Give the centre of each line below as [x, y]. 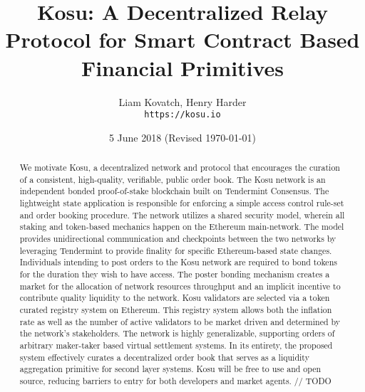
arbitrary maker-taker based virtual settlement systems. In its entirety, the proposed [176, 345]
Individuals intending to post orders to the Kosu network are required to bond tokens [178, 262]
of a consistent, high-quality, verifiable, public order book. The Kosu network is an [173, 179]
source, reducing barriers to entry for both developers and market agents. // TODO [175, 380]
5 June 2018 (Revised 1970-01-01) [182, 137]
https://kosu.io [182, 115]
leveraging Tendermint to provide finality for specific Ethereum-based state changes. [176, 250]
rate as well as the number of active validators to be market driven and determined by [180, 321]
